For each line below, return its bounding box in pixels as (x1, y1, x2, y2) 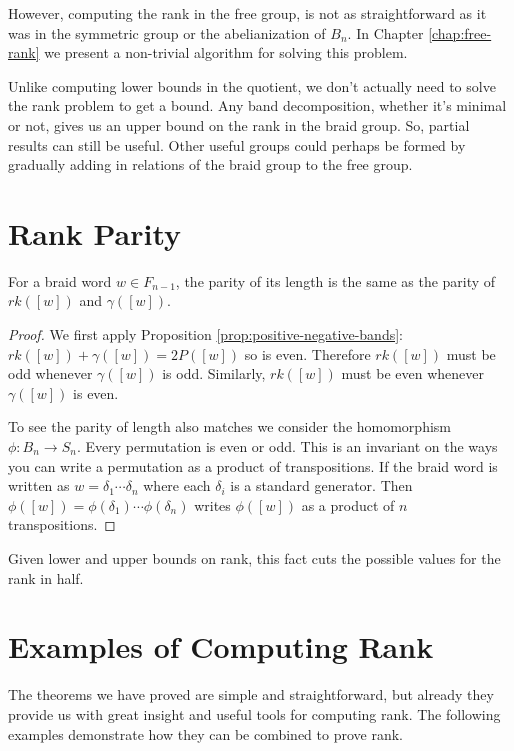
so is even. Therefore (244, 343, 371, 364)
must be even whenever (341, 363, 484, 384)
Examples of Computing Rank (8, 626, 434, 667)
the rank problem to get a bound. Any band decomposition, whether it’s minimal (8, 95, 507, 116)
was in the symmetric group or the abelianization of (8, 22, 326, 43)
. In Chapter (347, 22, 424, 43)
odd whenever (8, 363, 93, 384)
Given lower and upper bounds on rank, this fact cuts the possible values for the (8, 548, 501, 568)
